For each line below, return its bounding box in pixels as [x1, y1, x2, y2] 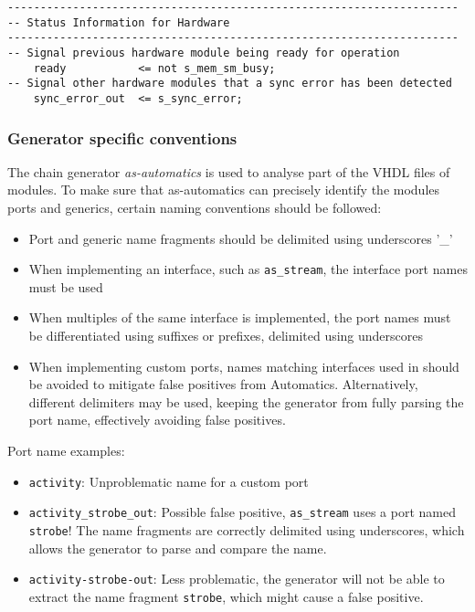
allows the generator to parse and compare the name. [28, 538, 327, 557]
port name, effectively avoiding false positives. [28, 410, 286, 429]
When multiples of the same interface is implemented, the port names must [28, 308, 451, 327]
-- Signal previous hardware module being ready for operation [7, 46, 400, 59]
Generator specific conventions [7, 126, 237, 149]
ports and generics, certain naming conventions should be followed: [7, 198, 382, 216]
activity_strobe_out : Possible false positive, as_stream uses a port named [28, 502, 456, 522]
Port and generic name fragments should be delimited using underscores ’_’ [28, 228, 453, 248]
